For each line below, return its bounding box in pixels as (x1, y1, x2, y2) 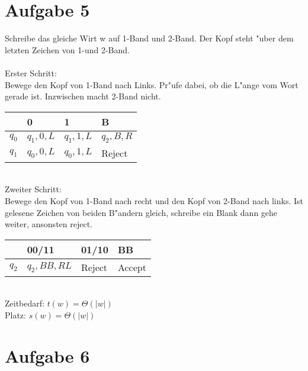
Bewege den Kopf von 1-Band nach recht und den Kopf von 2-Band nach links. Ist (5, 195, 303, 207)
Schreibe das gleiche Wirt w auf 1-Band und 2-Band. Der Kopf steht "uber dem (5, 32, 294, 44)
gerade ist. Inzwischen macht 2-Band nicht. (5, 90, 161, 102)
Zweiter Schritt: (5, 183, 62, 195)
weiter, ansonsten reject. (5, 218, 92, 230)
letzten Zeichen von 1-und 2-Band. (5, 43, 130, 56)
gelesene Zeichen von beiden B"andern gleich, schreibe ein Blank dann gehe (5, 206, 278, 218)
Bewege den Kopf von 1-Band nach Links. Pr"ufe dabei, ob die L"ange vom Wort (5, 78, 299, 91)
